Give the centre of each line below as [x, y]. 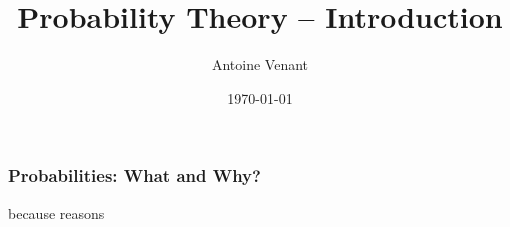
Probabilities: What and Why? [134, 175]
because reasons [56, 212]
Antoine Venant [260, 64]
